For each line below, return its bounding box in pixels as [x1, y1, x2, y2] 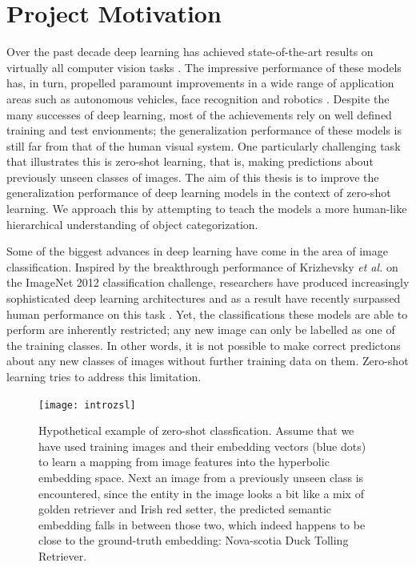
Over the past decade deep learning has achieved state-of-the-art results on [6, 43, 374, 60]
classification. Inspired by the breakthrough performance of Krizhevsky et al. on [6, 258, 398, 275]
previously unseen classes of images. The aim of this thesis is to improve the [6, 168, 379, 185]
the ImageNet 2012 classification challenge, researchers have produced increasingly [6, 274, 410, 291]
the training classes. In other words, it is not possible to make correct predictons [6, 336, 401, 353]
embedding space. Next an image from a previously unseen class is [38, 469, 364, 486]
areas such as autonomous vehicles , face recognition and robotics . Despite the [6, 90, 390, 107]
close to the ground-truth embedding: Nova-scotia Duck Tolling [38, 532, 349, 549]
